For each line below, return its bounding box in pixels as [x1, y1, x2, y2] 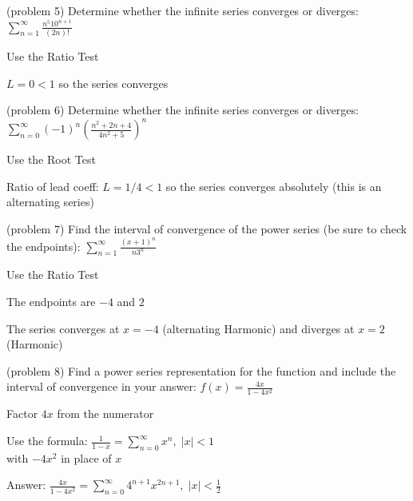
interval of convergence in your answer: [6, 378, 197, 395]
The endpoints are [6, 292, 96, 309]
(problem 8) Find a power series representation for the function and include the [6, 362, 396, 379]
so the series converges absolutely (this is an [165, 177, 382, 194]
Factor [6, 405, 38, 422]
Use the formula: [6, 432, 88, 449]
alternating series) [6, 193, 94, 210]
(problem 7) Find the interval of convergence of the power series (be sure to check [6, 221, 407, 237]
